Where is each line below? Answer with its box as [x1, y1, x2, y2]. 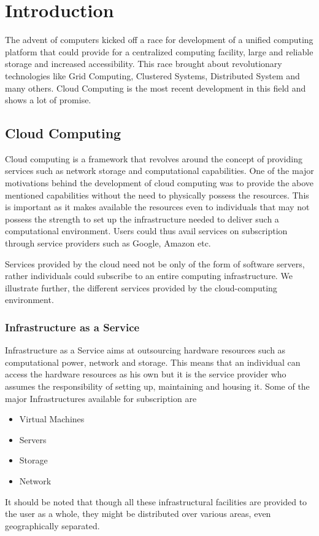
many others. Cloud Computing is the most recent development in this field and [5, 81, 306, 94]
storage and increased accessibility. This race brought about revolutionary [5, 57, 282, 70]
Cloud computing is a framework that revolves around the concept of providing [5, 152, 302, 165]
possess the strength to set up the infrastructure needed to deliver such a [5, 212, 279, 225]
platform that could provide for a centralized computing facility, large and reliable [5, 45, 313, 58]
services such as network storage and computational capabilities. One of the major [5, 164, 314, 177]
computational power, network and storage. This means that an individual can [5, 355, 301, 368]
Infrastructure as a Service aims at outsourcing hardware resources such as [5, 344, 286, 357]
